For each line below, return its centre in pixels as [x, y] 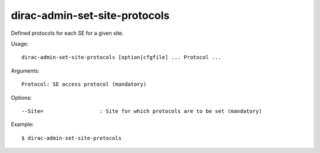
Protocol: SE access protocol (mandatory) [84, 84]
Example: [22, 125]
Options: [21, 97]
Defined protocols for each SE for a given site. [67, 33]
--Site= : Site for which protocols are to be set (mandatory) [142, 111]
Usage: [20, 44]
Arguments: [25, 70]
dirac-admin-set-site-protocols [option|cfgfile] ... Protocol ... [121, 57]
